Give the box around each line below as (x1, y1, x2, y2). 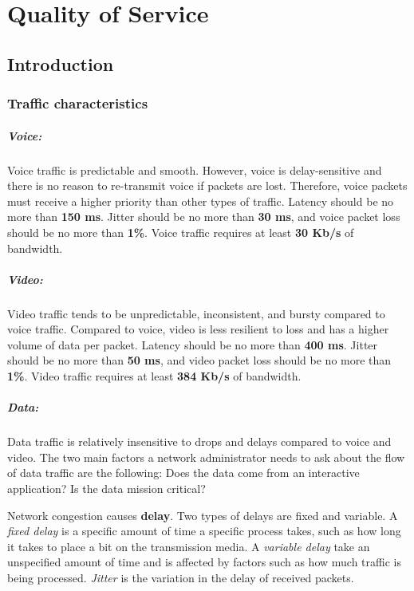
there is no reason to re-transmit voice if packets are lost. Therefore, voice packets (7, 177, 408, 194)
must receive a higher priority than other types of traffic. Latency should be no (7, 192, 394, 209)
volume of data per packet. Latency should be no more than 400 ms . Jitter (7, 336, 378, 353)
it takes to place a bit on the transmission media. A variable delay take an (7, 538, 370, 554)
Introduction (7, 51, 114, 76)
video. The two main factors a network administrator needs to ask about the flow (7, 448, 405, 465)
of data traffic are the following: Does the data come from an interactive (7, 464, 360, 481)
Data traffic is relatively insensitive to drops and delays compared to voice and (7, 433, 392, 450)
